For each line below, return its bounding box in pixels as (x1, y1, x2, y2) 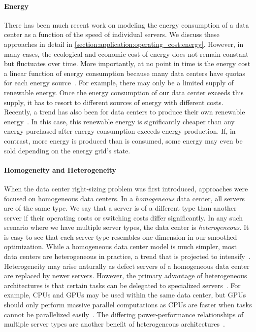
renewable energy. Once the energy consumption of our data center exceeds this (4, 87, 244, 97)
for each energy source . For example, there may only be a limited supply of (4, 77, 234, 88)
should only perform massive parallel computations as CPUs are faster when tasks (4, 299, 252, 310)
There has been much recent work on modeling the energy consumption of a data (4, 19, 249, 30)
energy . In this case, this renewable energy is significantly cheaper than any (4, 116, 235, 126)
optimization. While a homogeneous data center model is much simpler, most (4, 241, 237, 252)
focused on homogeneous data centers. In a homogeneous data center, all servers (4, 193, 245, 203)
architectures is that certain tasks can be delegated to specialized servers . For (4, 280, 241, 290)
